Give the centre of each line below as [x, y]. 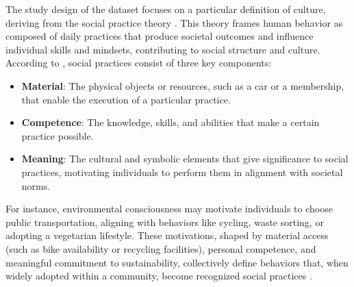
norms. [36, 185]
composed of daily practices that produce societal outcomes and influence [160, 36]
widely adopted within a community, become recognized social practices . [159, 276]
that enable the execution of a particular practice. [126, 99]
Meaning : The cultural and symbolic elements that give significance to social [185, 159]
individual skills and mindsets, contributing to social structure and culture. [163, 49]
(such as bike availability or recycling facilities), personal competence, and [161, 248]
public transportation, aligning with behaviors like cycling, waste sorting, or [165, 222]
